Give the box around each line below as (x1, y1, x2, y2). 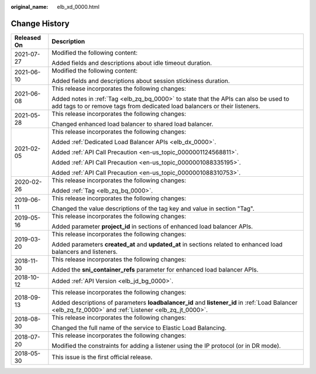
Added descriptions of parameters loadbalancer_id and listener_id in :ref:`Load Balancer (51, 298, 298, 307)
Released (14, 33, 41, 42)
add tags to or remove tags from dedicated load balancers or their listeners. (51, 102, 260, 110)
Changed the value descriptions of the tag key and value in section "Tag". (51, 204, 255, 212)
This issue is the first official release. (51, 353, 153, 361)
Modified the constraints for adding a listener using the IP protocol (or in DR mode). (51, 341, 281, 349)
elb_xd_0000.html (57, 4, 99, 10)
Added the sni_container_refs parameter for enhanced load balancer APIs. (51, 265, 259, 273)
